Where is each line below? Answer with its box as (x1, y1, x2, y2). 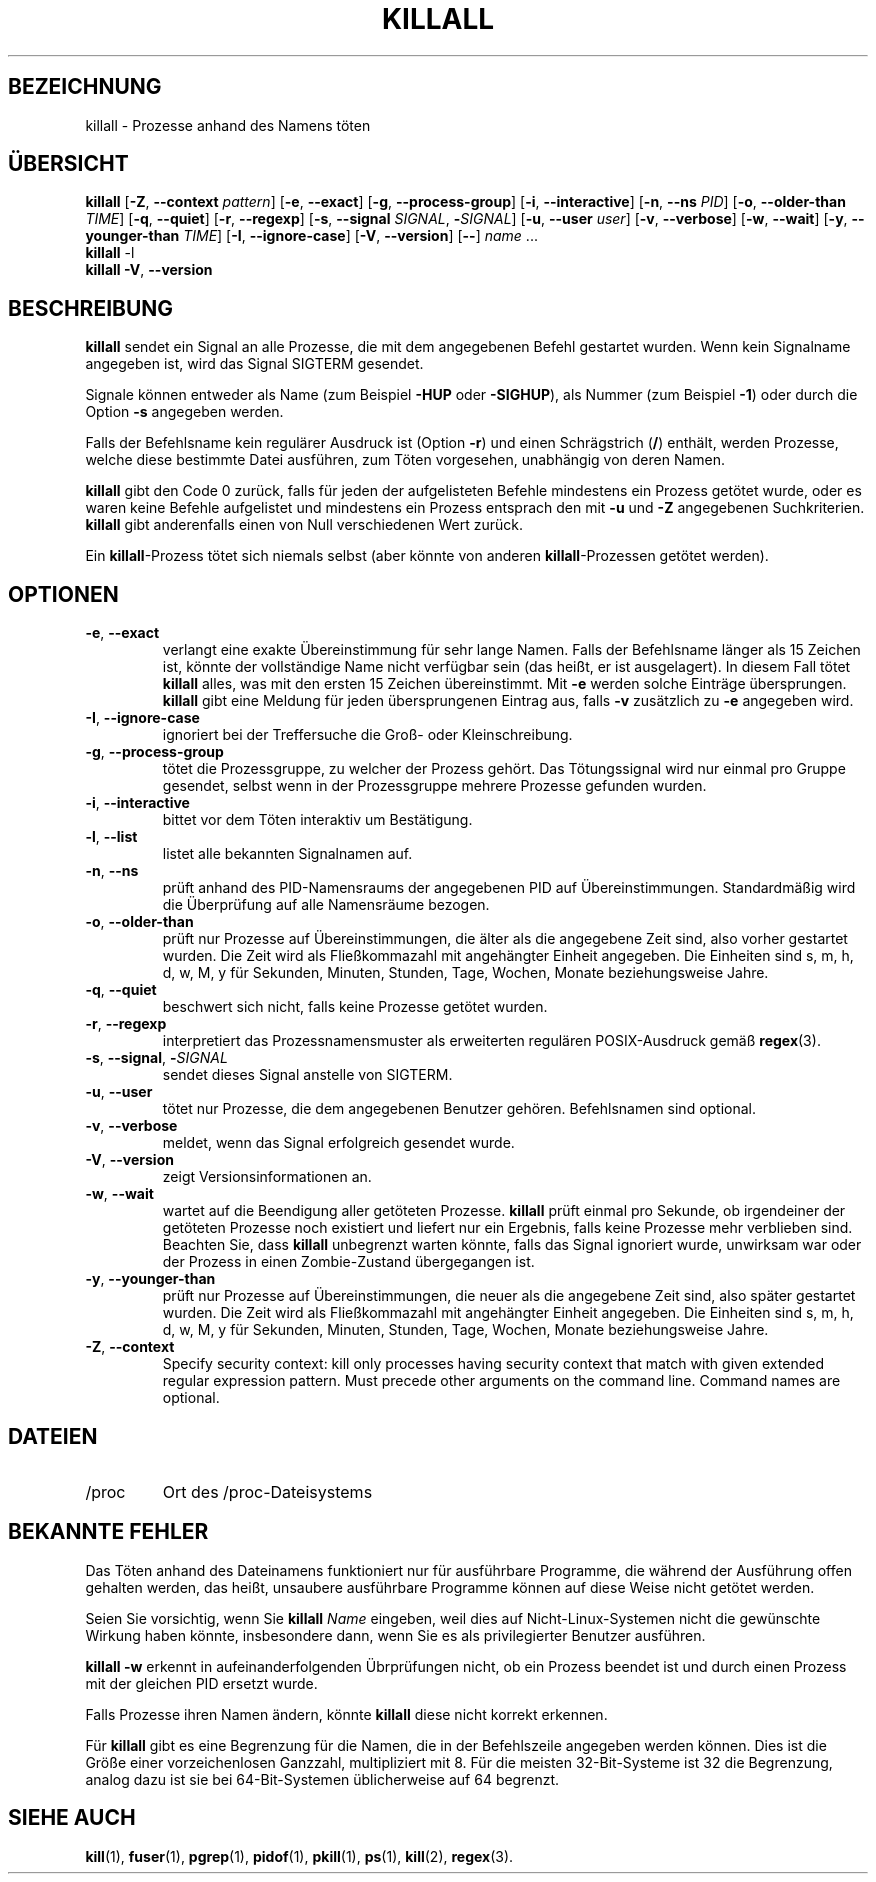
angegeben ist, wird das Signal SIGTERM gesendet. (85, 355, 424, 373)
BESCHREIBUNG (8, 295, 174, 321)
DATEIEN (8, 1423, 98, 1449)
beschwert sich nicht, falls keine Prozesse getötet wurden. (162, 998, 548, 1016)
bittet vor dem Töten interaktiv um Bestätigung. (162, 811, 473, 829)
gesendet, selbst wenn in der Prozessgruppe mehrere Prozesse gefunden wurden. (162, 777, 707, 795)
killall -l (85, 244, 135, 262)
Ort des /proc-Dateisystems (162, 1481, 373, 1502)
